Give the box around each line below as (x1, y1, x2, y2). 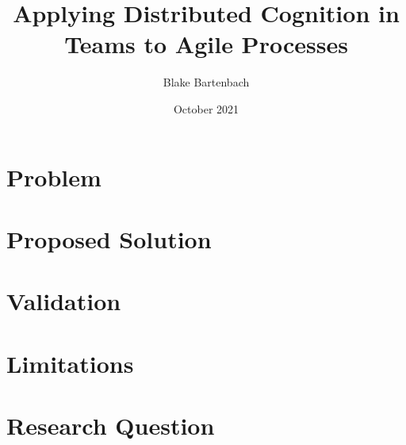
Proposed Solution (6, 222, 212, 255)
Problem (6, 160, 101, 193)
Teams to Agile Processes (64, 28, 348, 60)
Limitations (6, 347, 134, 379)
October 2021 (173, 100, 239, 117)
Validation (6, 285, 121, 317)
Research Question (6, 409, 215, 441)
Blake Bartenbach (163, 74, 250, 90)
